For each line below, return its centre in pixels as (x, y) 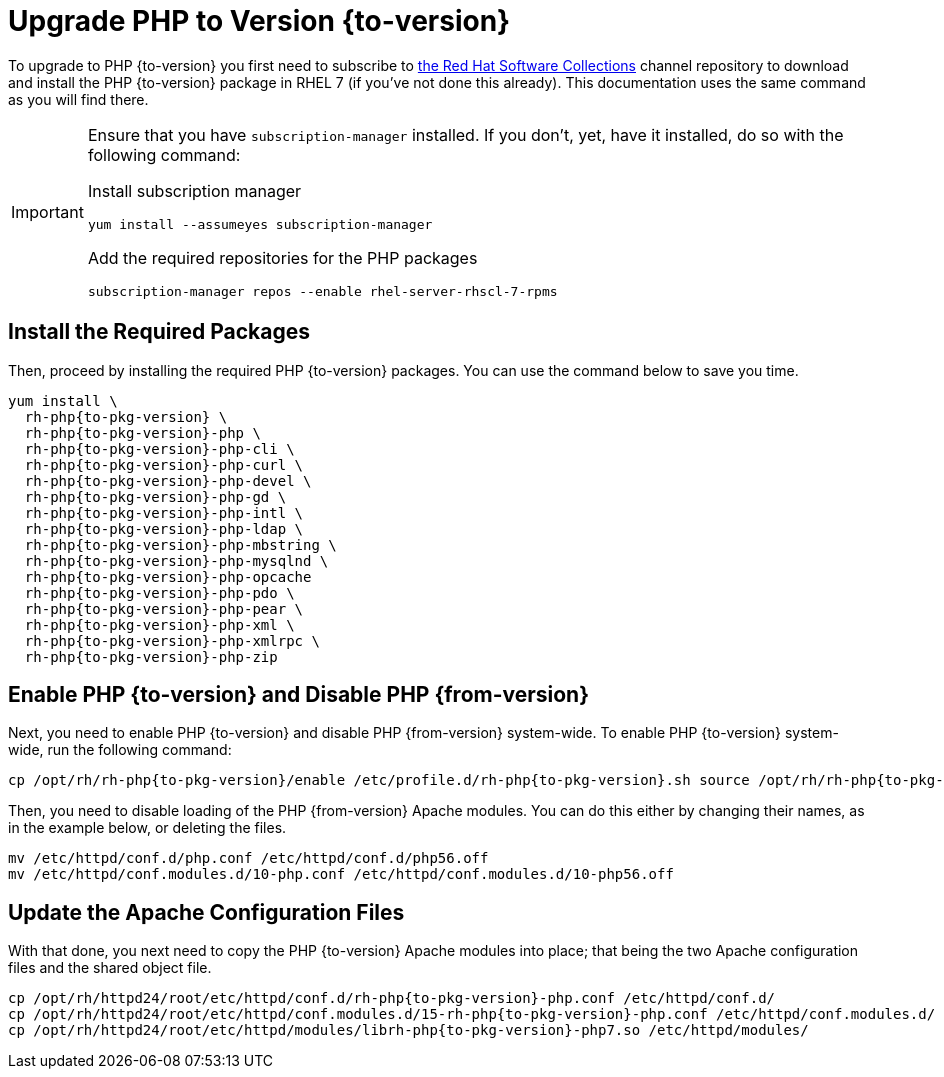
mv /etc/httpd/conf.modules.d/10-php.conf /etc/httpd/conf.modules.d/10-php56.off (341, 874)
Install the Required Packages (159, 332)
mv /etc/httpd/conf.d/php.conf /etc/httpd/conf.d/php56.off (248, 858)
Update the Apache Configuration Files (206, 912)
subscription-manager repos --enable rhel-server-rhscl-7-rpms (322, 291)
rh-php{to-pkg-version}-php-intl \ (164, 512)
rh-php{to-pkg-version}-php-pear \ (164, 608)
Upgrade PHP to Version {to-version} (259, 21)
